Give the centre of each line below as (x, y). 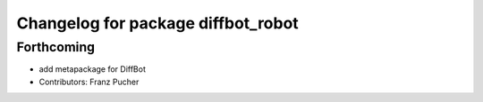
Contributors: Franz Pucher (89, 82)
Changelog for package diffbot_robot (157, 23)
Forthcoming (56, 47)
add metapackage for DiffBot (93, 69)
